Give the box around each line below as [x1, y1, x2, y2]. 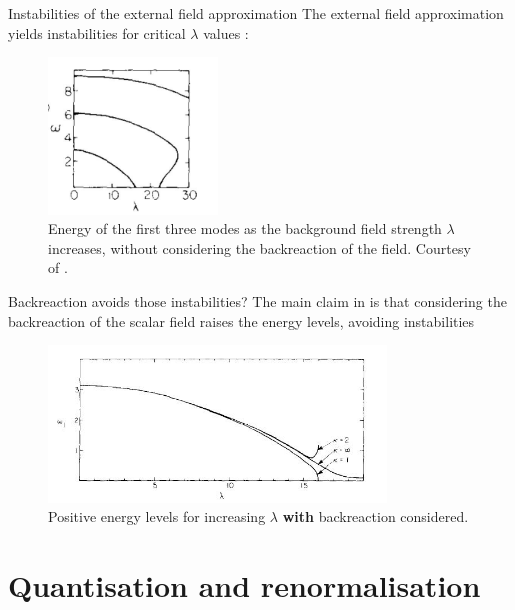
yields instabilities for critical [8, 22, 186, 43]
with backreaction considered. [282, 506, 469, 527]
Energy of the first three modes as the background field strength [48, 218, 442, 239]
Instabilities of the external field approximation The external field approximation [8, 3, 504, 23]
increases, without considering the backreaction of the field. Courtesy [48, 237, 471, 258]
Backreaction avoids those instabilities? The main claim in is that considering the [8, 291, 507, 312]
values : [203, 22, 249, 43]
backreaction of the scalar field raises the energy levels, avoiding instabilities [8, 310, 475, 331]
